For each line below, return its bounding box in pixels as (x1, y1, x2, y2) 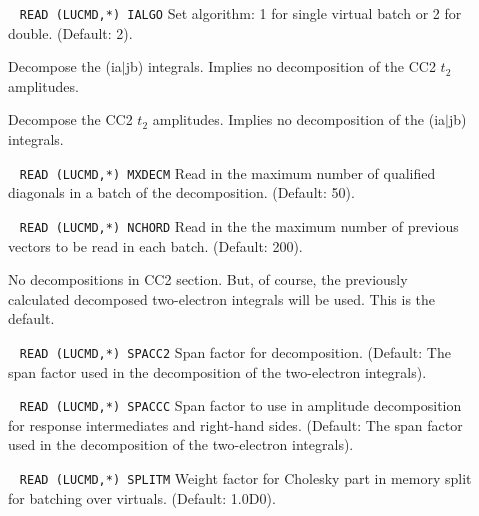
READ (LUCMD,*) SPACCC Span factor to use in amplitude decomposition (19, 395, 462, 416)
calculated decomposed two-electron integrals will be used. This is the (8, 288, 436, 309)
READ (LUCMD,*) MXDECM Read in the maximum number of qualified (19, 162, 436, 183)
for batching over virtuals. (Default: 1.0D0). (8, 487, 276, 508)
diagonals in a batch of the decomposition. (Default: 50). (8, 182, 355, 203)
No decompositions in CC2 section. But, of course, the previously (8, 269, 408, 290)
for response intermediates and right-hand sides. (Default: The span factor (8, 414, 463, 435)
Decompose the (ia (8, 56, 122, 77)
